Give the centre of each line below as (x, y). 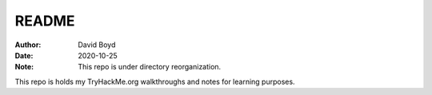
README (45, 21)
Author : (28, 45)
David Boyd (97, 45)
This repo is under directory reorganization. (150, 67)
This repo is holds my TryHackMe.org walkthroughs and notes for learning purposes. (155, 81)
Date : (24, 55)
